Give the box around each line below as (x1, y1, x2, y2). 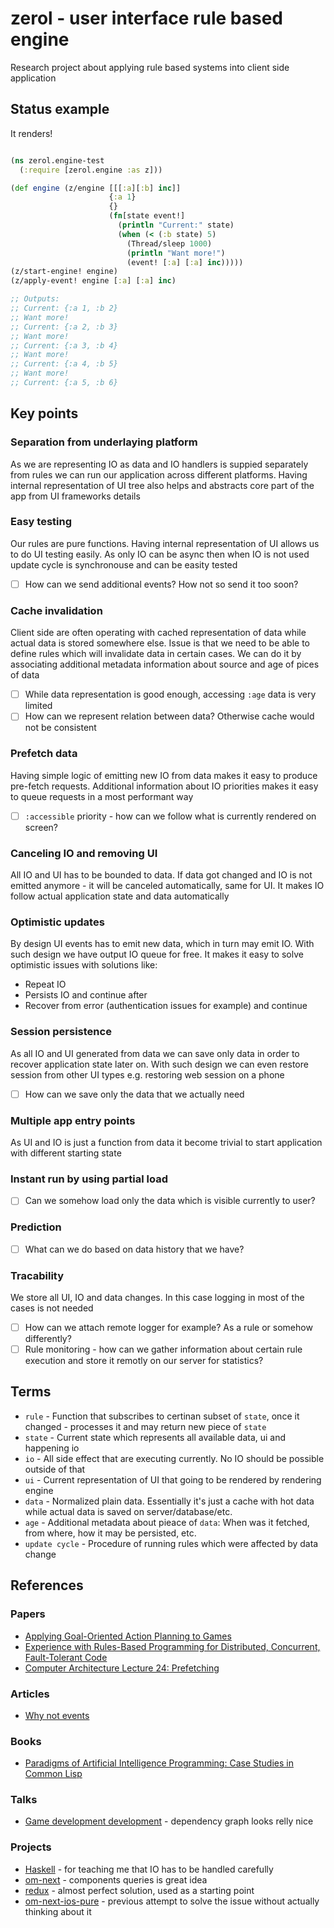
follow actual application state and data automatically (10, 890, 230, 902)
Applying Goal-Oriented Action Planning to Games (24, 1630, 232, 1642)
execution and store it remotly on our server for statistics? (24, 1355, 264, 1367)
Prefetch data (10, 747, 78, 761)
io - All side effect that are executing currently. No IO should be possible (24, 1452, 325, 1464)
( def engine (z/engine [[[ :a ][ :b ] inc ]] (10, 183, 182, 193)
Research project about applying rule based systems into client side (10, 61, 290, 73)
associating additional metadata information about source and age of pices (10, 658, 320, 671)
